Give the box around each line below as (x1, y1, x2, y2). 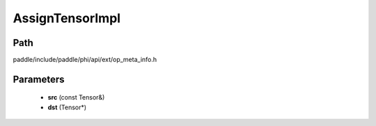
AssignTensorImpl (13, 10, 121, 26)
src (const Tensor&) (47, 93, 105, 102)
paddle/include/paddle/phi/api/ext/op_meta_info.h (13, 56, 157, 64)
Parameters (13, 73, 65, 85)
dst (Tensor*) (47, 103, 87, 111)
